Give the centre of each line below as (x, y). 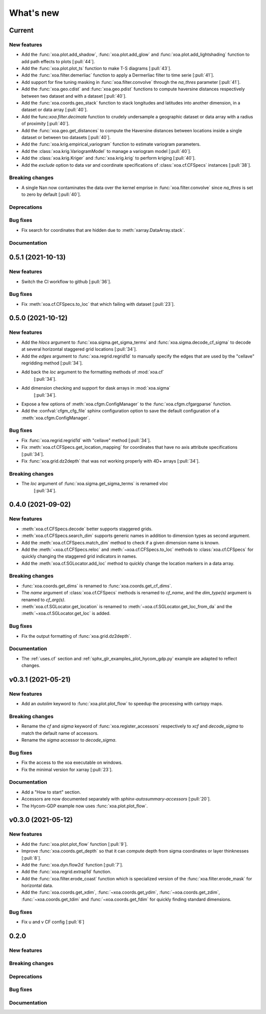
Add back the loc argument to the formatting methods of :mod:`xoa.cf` (93, 372)
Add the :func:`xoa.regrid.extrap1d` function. (66, 872)
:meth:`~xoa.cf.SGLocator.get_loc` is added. (66, 614)
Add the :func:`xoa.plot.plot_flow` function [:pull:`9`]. (75, 844)
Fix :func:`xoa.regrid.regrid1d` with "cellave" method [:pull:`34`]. (86, 440)
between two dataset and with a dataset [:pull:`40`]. (74, 96)
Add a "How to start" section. (51, 792)
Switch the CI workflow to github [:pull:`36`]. (66, 282)
